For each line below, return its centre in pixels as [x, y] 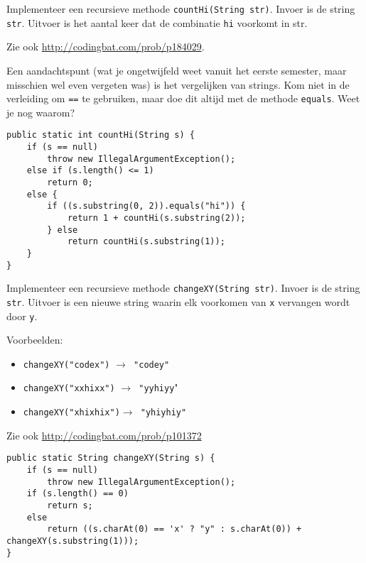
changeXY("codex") [66, 365]
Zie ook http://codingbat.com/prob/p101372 [104, 435]
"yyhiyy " [158, 387]
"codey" [152, 365]
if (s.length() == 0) [77, 494]
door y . [22, 316]
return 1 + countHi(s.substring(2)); [156, 218]
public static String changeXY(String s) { [111, 458]
